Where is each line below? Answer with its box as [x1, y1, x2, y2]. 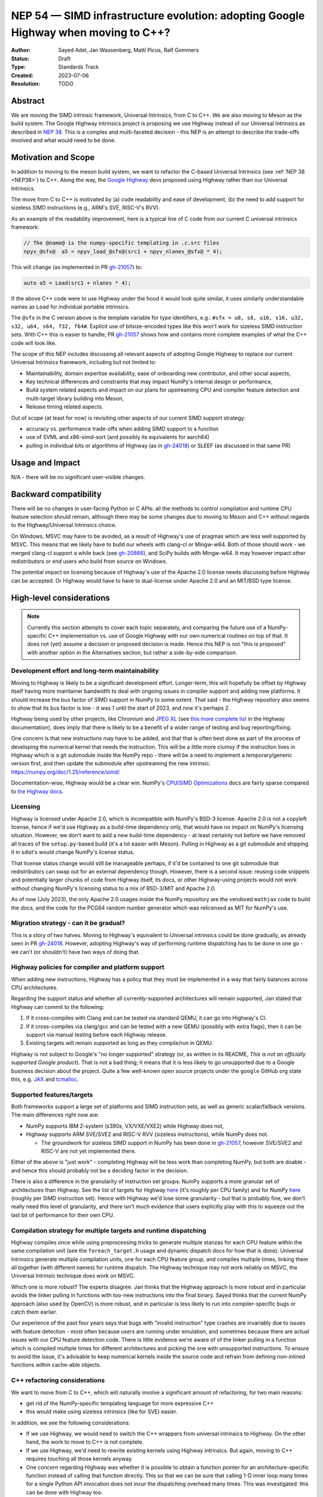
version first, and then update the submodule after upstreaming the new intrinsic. [11, 760, 211, 767]
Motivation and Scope [11, 152, 95, 162]
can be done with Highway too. [26, 1489, 103, 1496]
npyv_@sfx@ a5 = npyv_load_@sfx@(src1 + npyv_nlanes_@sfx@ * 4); [23, 248, 223, 254]
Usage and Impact [11, 457, 81, 468]
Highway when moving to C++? [11, 26, 170, 39]
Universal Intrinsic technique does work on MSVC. [11, 1272, 135, 1280]
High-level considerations [11, 593, 110, 603]
